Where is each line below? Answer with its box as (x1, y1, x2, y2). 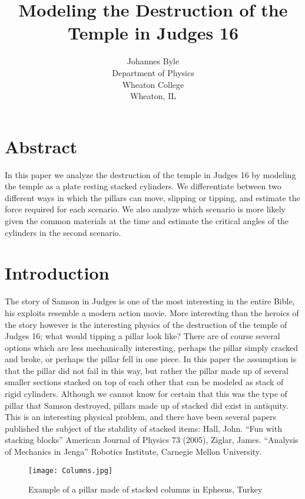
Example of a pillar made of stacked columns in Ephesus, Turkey (28, 483, 263, 495)
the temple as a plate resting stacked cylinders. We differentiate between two (5, 180, 281, 192)
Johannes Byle (127, 55, 180, 67)
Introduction (5, 261, 110, 285)
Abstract (5, 134, 78, 158)
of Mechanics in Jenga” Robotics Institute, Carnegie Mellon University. (5, 445, 261, 458)
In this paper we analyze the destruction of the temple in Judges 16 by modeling (5, 168, 296, 180)
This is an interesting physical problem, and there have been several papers (5, 411, 277, 423)
